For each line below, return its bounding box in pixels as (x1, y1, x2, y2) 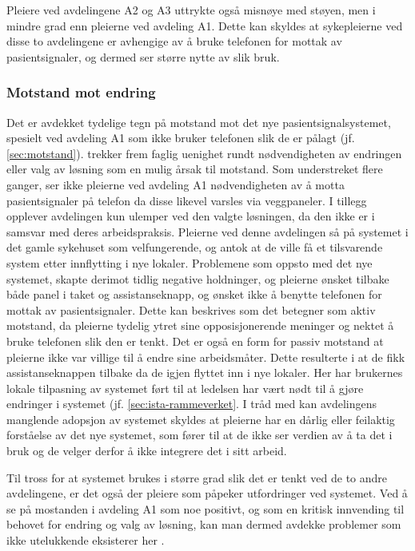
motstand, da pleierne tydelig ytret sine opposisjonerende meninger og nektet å (6, 317, 394, 334)
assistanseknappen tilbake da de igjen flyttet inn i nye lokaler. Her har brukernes (6, 364, 403, 381)
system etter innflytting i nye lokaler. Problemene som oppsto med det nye (6, 254, 373, 271)
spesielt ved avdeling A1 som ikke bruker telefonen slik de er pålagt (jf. (6, 129, 355, 146)
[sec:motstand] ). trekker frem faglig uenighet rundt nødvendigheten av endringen (6, 145, 402, 161)
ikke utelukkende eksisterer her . (6, 532, 165, 549)
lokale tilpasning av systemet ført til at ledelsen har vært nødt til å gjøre (6, 379, 364, 396)
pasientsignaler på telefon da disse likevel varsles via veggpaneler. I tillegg (6, 192, 367, 208)
